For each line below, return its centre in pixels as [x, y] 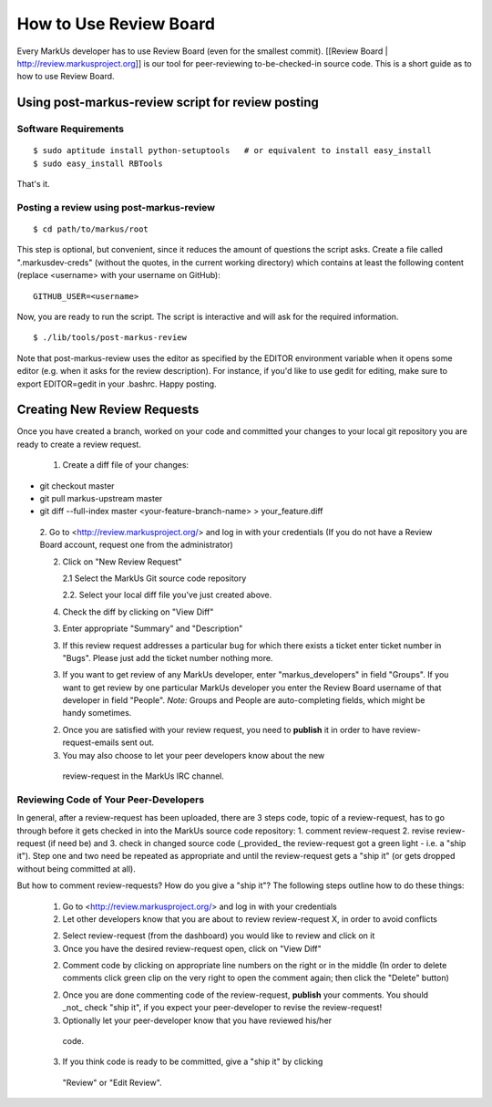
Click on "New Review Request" [122, 562]
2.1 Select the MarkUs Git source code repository [154, 578]
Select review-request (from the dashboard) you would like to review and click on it [219, 936]
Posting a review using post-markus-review [116, 207]
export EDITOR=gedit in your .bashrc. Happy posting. [117, 384]
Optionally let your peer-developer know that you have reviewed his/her [197, 1020]
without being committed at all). [76, 869]
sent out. [138, 742]
